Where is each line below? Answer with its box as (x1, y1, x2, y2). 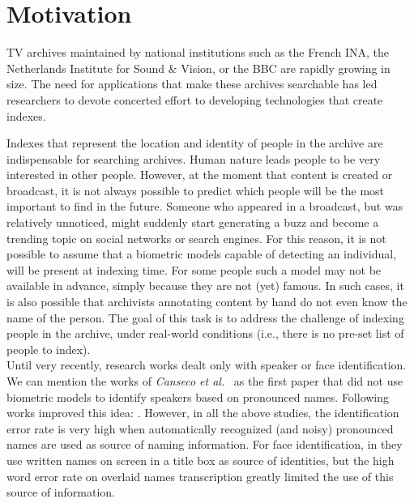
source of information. (6, 484, 115, 501)
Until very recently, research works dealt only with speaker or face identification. (6, 356, 407, 373)
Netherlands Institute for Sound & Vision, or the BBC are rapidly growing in (6, 59, 391, 76)
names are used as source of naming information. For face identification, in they (6, 436, 403, 453)
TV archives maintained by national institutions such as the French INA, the (6, 44, 389, 61)
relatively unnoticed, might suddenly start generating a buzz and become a (6, 214, 379, 231)
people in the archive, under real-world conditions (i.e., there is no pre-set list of (6, 325, 404, 342)
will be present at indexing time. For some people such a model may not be (6, 261, 382, 278)
